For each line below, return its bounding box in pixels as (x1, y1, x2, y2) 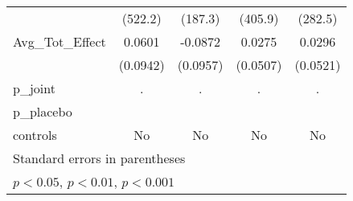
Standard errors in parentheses (13, 149, 186, 167)
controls (13, 125, 57, 144)
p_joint (13, 79, 55, 97)
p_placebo (13, 102, 72, 121)
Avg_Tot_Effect (13, 32, 106, 51)
